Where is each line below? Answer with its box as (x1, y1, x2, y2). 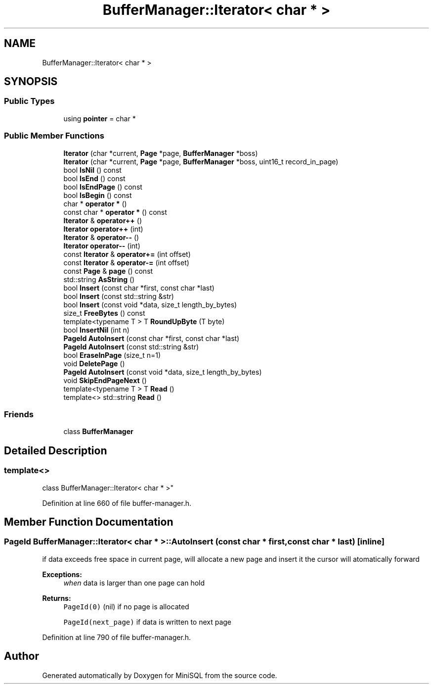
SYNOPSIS (4, 75, 58, 88)
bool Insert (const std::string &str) (63, 292, 174, 300)
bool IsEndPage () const (63, 182, 142, 191)
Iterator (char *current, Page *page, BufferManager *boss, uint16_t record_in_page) (63, 157, 339, 166)
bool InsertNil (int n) (63, 325, 130, 334)
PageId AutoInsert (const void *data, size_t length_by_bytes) (63, 367, 262, 376)
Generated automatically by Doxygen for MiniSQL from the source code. (42, 671, 277, 680)
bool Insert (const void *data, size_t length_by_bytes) (63, 300, 237, 309)
